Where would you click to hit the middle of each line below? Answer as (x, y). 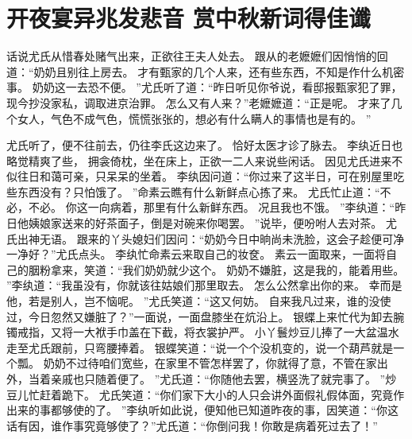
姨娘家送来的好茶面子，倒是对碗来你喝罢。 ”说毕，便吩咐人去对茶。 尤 (212, 223)
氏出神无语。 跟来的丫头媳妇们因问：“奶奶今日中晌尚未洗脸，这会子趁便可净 (206, 238)
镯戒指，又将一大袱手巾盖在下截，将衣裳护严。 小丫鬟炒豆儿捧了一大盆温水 (203, 332)
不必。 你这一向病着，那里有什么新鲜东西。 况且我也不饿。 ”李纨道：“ (212, 207)
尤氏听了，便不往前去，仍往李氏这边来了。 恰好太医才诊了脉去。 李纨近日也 (205, 145)
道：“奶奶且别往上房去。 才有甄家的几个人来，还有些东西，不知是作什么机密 (206, 71)
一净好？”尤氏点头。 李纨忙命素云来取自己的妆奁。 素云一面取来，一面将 (196, 254)
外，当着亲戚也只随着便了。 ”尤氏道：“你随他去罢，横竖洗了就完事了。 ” (196, 379)
